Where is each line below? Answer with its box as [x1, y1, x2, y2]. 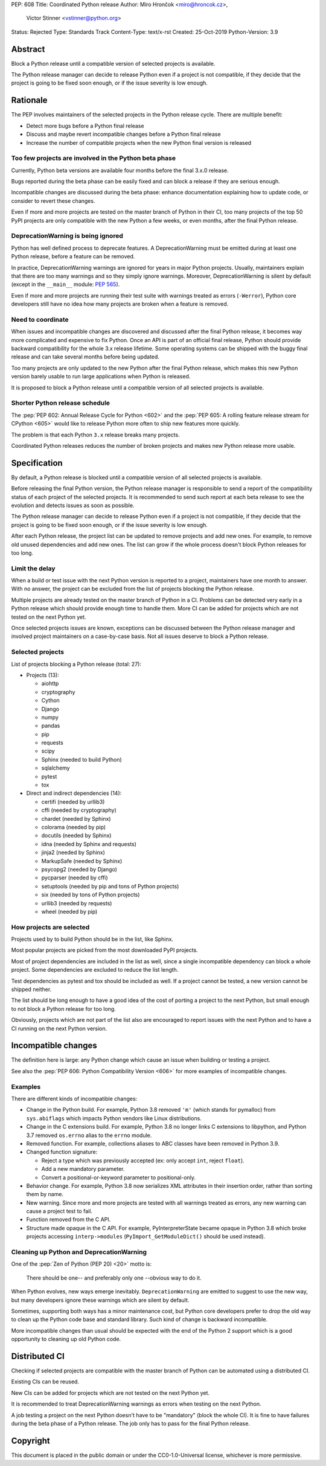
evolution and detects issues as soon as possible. [11, 502, 135, 509]
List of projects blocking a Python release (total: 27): [11, 660, 142, 668]
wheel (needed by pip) [41, 908, 98, 915]
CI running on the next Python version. [11, 1025, 107, 1032]
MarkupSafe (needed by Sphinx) [41, 857, 123, 864]
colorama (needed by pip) [41, 824, 106, 830]
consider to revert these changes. [11, 197, 95, 205]
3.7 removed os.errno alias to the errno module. [26, 1132, 152, 1139]
